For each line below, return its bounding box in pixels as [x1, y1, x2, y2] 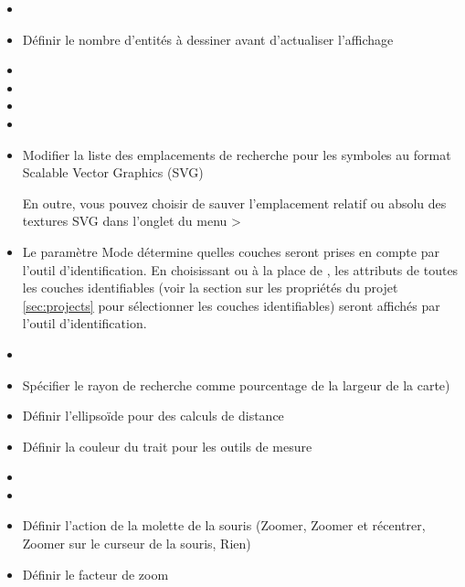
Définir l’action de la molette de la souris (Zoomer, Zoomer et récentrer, [22, 516, 426, 535]
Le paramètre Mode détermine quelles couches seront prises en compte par [22, 241, 439, 261]
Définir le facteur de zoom [22, 564, 169, 583]
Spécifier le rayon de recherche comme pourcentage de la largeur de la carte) [22, 375, 450, 394]
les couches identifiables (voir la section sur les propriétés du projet [22, 278, 398, 297]
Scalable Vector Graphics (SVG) [22, 163, 204, 182]
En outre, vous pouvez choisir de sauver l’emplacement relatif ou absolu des [22, 193, 447, 212]
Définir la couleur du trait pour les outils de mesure [22, 436, 312, 455]
